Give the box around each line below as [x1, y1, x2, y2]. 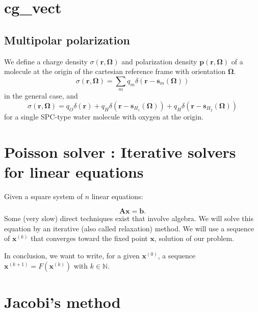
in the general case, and [4, 90, 78, 101]
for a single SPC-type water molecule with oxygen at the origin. [4, 111, 203, 122]
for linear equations [4, 161, 144, 182]
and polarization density [121, 56, 197, 66]
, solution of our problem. [154, 233, 235, 244]
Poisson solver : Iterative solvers [4, 141, 236, 162]
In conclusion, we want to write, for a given [4, 250, 140, 261]
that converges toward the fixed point [31, 233, 148, 244]
